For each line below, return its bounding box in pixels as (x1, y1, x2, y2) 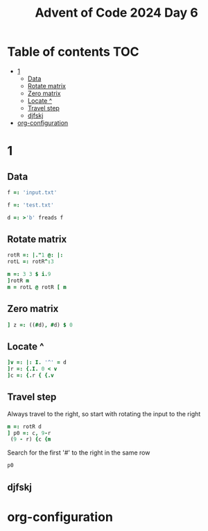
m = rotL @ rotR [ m (7, 284, 67, 291)
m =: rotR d (7, 423, 42, 430)
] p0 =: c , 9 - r (7, 430, 51, 436)
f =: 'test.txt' (7, 202, 54, 209)
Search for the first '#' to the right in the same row (7, 448, 150, 457)
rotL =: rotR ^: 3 (7, 259, 54, 265)
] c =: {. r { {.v (7, 372, 54, 379)
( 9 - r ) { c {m (10, 436, 51, 443)
